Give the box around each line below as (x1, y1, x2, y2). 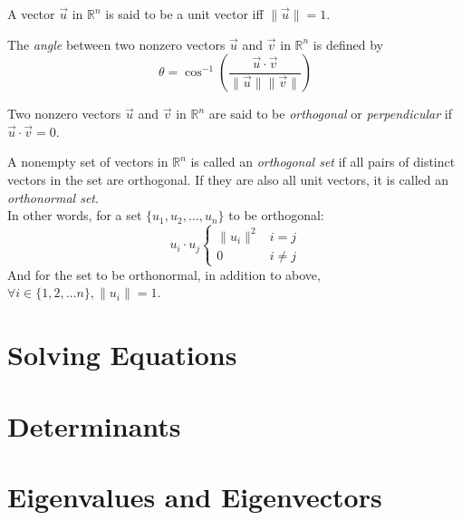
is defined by (313, 34, 383, 53)
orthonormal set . (7, 188, 99, 207)
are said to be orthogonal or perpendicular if (208, 104, 452, 123)
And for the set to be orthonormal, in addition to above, (7, 265, 321, 284)
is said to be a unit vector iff (105, 5, 264, 23)
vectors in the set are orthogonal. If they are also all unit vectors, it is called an (7, 169, 449, 188)
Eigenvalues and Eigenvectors (7, 477, 382, 515)
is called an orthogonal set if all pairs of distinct (190, 152, 456, 171)
